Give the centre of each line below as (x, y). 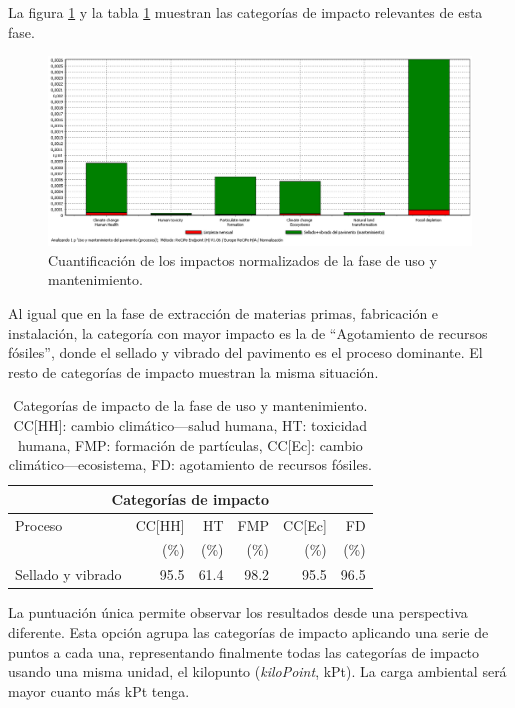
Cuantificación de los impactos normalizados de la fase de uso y (242, 259)
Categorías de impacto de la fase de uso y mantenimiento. (190, 405)
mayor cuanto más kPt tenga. (99, 690)
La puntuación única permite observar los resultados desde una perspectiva (238, 612)
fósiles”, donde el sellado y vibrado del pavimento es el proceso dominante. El (245, 352)
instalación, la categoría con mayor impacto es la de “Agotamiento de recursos (248, 332)
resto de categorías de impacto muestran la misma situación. (193, 371)
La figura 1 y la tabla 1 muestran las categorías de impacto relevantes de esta (245, 12)
